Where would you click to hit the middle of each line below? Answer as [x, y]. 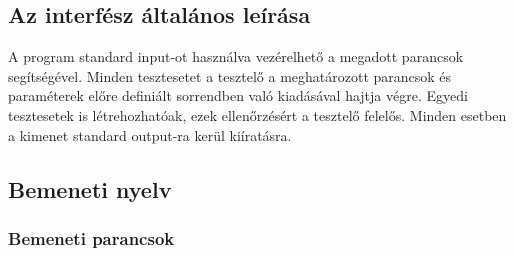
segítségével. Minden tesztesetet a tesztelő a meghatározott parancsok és [230, 75]
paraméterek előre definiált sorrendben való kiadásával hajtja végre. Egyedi [238, 95]
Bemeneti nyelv [90, 188]
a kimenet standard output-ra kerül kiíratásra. [150, 134]
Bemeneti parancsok [91, 237]
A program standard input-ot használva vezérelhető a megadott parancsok [236, 56]
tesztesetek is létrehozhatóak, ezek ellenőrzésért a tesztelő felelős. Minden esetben [257, 114]
